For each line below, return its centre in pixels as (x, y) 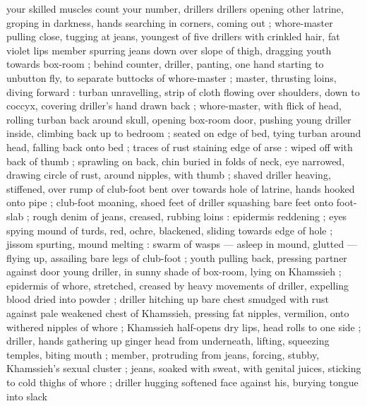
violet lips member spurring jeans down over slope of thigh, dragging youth (169, 50)
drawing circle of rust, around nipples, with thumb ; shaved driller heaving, (169, 175)
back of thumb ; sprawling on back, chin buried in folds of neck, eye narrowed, (176, 161)
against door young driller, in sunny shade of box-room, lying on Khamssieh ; (174, 271)
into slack (27, 396)
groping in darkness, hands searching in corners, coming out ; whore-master (170, 22)
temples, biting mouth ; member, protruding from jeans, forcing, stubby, (163, 354)
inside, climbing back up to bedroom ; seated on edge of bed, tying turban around (184, 133)
